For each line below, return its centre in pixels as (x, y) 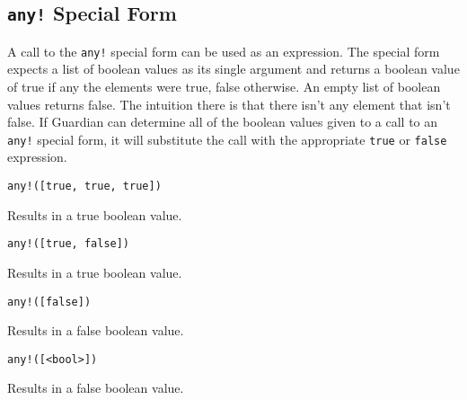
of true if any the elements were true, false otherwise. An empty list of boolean (224, 87)
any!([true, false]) (69, 244)
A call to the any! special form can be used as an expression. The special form (224, 51)
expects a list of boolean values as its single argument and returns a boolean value (233, 69)
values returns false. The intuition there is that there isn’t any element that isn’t (229, 104)
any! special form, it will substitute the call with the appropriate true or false (227, 139)
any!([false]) (49, 302)
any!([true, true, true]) (84, 187)
